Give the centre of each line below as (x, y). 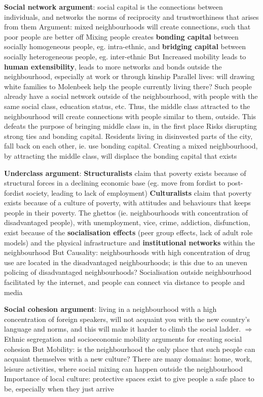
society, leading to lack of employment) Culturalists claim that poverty (139, 192)
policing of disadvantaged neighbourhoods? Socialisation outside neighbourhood (128, 272)
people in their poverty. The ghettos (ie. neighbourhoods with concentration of (126, 212)
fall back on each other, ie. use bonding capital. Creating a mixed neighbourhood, (131, 146)
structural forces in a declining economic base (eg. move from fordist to (115, 183)
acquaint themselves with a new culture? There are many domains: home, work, (128, 359)
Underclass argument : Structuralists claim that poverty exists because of (125, 173)
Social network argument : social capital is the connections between (114, 7)
